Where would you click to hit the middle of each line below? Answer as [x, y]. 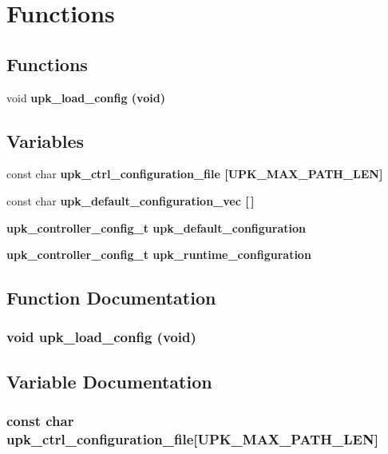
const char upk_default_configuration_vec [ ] [131, 200]
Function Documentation [111, 298]
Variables [46, 140]
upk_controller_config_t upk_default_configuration [156, 227]
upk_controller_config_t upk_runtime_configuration [159, 255]
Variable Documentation [109, 381]
